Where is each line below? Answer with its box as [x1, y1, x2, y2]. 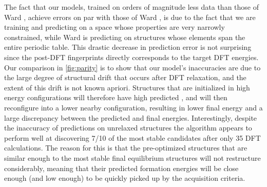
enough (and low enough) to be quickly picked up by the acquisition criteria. [4, 173, 245, 183]
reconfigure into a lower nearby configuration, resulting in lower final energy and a [4, 102, 263, 113]
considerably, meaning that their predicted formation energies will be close [4, 162, 239, 173]
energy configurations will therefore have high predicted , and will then [4, 92, 227, 103]
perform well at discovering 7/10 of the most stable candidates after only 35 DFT [4, 132, 261, 143]
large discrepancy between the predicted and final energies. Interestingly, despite [4, 112, 257, 123]
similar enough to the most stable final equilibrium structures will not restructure [4, 152, 261, 163]
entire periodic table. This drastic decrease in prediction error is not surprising [4, 42, 252, 52]
